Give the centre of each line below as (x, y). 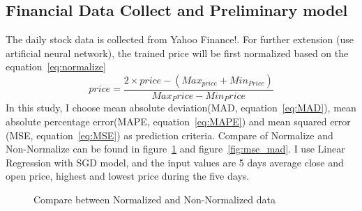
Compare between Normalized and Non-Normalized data (154, 200)
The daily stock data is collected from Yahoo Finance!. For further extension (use (180, 39)
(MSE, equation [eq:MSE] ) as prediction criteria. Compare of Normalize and (169, 135)
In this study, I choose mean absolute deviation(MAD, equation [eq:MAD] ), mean (181, 108)
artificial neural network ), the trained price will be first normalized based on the (177, 53)
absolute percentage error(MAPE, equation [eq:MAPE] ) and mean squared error (178, 122)
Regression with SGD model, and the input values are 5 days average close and (175, 162)
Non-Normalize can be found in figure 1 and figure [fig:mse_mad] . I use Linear (175, 149)
